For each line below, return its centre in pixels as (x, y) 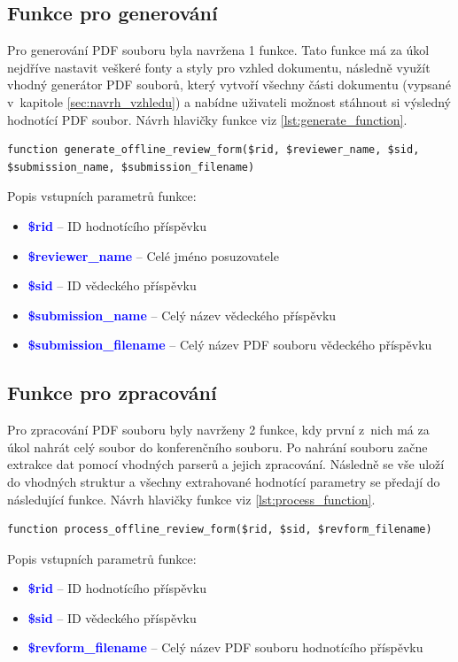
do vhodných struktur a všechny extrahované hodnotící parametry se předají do (224, 481)
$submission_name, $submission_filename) (131, 167)
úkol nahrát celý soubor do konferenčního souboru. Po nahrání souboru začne (217, 446)
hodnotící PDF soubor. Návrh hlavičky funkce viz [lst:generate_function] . (207, 119)
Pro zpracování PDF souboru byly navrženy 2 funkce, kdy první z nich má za (218, 430)
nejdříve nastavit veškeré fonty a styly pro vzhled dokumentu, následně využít (219, 67)
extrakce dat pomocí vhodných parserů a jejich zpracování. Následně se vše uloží (226, 464)
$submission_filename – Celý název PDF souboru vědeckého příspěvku (230, 345)
